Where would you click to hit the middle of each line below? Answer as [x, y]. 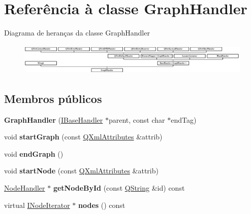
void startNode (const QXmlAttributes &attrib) [81, 171]
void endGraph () [34, 153]
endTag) [184, 119]
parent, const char [137, 119]
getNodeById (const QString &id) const [119, 187]
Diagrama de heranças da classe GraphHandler [77, 33]
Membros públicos [53, 98]
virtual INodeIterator [37, 205]
